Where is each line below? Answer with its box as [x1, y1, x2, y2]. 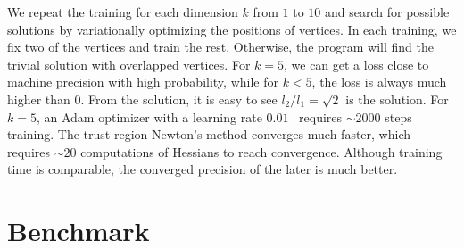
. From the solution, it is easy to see [80, 89, 278, 108]
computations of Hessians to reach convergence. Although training [80, 142, 443, 161]
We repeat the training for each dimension [7, 3, 238, 21]
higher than [7, 89, 70, 108]
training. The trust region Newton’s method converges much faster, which [7, 125, 410, 144]
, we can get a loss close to [283, 54, 429, 73]
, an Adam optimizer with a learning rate [36, 107, 262, 126]
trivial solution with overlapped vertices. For [7, 54, 251, 73]
